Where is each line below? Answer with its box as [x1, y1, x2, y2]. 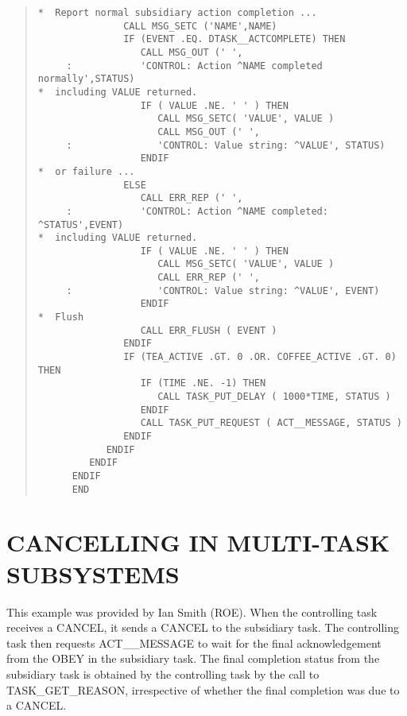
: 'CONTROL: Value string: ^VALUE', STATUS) [66, 139, 386, 151]
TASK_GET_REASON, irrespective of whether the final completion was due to [6, 681, 400, 698]
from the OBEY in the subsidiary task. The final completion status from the [6, 650, 380, 667]
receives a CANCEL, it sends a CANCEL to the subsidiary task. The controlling [6, 619, 400, 636]
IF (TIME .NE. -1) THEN [140, 377, 266, 389]
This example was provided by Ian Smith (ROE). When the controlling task [6, 603, 378, 620]
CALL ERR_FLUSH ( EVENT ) [140, 324, 277, 336]
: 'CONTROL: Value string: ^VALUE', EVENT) [66, 284, 380, 296]
